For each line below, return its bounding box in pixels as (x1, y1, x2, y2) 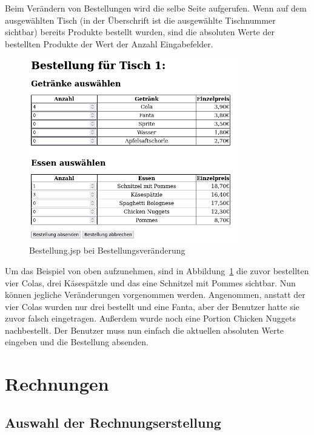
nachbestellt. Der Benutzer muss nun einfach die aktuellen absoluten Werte (5, 323, 284, 336)
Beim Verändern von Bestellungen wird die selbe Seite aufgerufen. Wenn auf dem (5, 2, 307, 14)
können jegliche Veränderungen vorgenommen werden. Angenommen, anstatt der (5, 288, 306, 301)
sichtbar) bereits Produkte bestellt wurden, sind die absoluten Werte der (5, 25, 275, 38)
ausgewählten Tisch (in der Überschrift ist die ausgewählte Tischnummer (5, 13, 276, 26)
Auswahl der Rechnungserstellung (5, 413, 221, 431)
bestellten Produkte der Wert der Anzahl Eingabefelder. (5, 37, 213, 50)
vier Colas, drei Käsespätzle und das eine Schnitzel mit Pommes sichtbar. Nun (5, 276, 296, 289)
